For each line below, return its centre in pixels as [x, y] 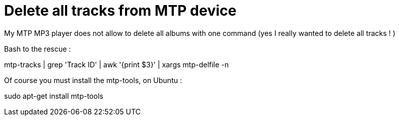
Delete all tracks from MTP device [120, 11]
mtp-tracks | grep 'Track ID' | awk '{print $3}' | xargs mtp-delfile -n [117, 64]
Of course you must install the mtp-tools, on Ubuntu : [93, 80]
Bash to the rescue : [38, 49]
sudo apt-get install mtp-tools [54, 96]
